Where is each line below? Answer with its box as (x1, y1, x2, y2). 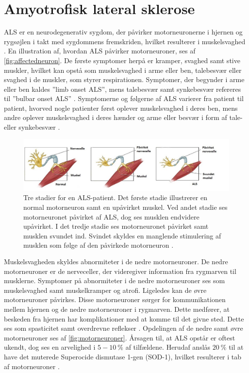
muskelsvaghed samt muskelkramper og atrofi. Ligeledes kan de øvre (4, 285, 207, 295)
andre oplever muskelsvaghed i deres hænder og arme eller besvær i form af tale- (4, 112, 243, 122)
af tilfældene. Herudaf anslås (125, 342, 211, 352)
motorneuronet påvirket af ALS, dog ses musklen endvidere (23, 211, 199, 221)
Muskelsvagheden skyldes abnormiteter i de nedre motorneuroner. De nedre (4, 256, 228, 267)
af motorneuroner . (4, 361, 60, 371)
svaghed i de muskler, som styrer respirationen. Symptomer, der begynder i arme (4, 74, 245, 85)
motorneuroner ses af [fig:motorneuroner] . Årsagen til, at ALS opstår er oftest (4, 332, 235, 342)
